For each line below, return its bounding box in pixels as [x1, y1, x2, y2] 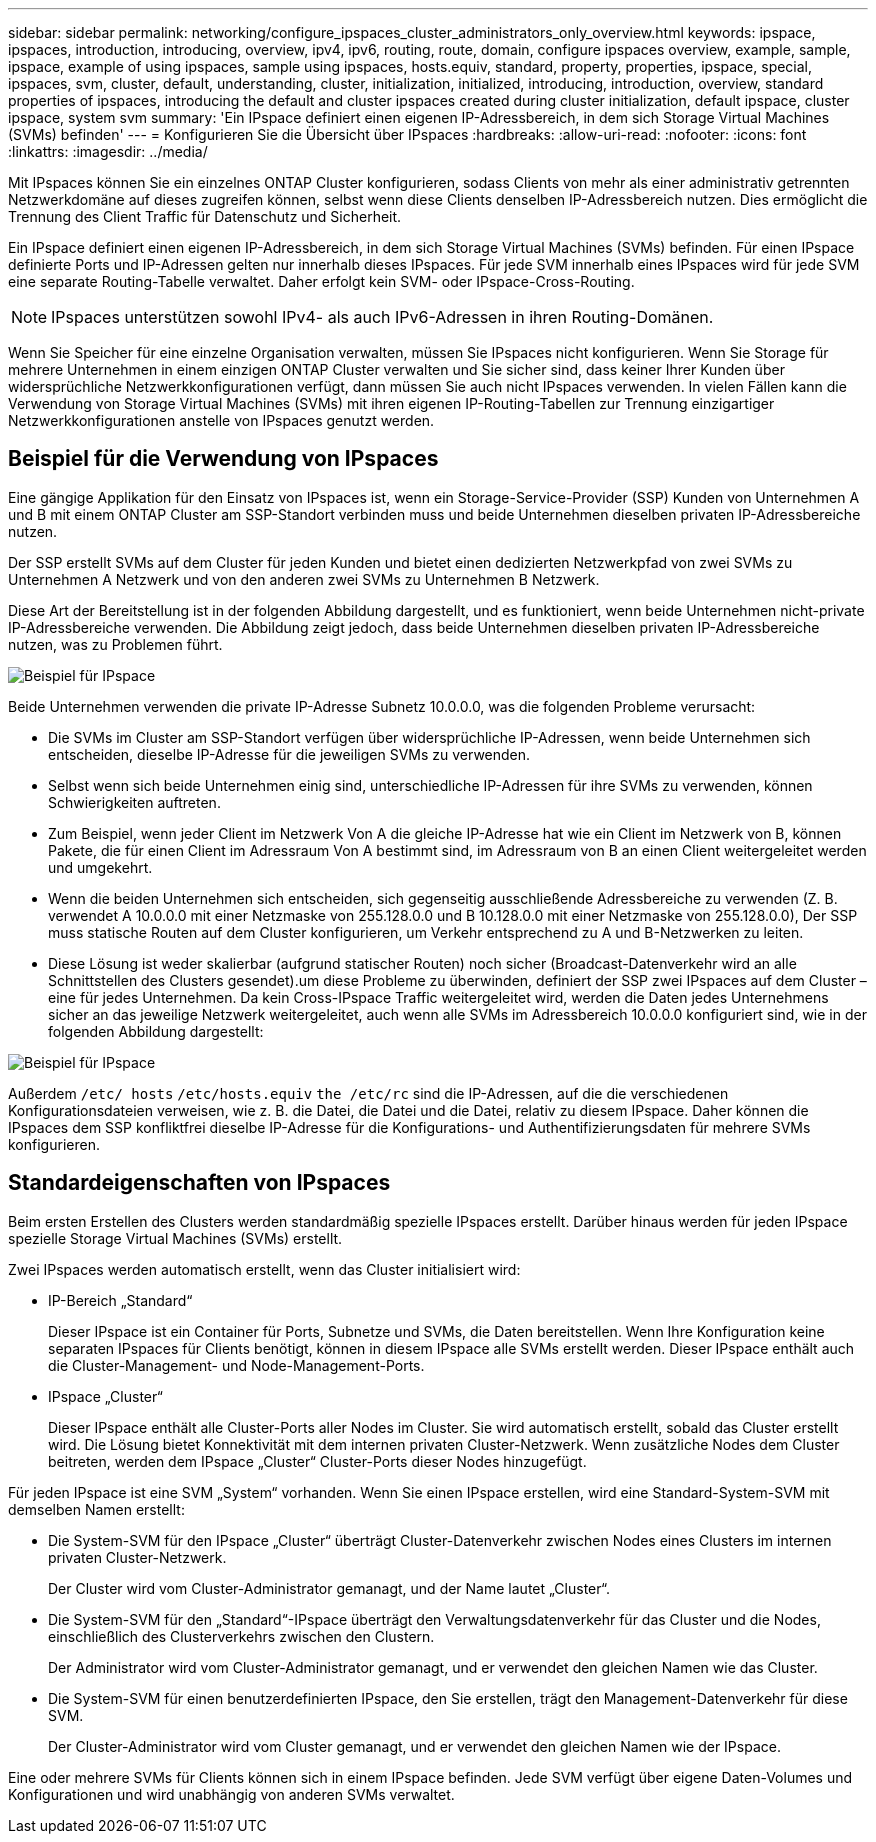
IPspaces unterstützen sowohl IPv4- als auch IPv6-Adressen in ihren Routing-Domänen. [51, 307, 714, 327]
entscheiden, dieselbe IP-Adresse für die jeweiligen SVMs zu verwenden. [48, 745, 531, 763]
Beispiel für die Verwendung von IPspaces [8, 446, 439, 472]
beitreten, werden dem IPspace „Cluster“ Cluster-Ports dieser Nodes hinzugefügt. [48, 1452, 587, 1470]
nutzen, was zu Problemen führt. [8, 635, 223, 653]
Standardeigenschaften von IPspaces [8, 1170, 391, 1196]
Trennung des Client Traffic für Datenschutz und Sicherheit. [8, 208, 402, 225]
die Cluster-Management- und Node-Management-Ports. [48, 1356, 425, 1374]
